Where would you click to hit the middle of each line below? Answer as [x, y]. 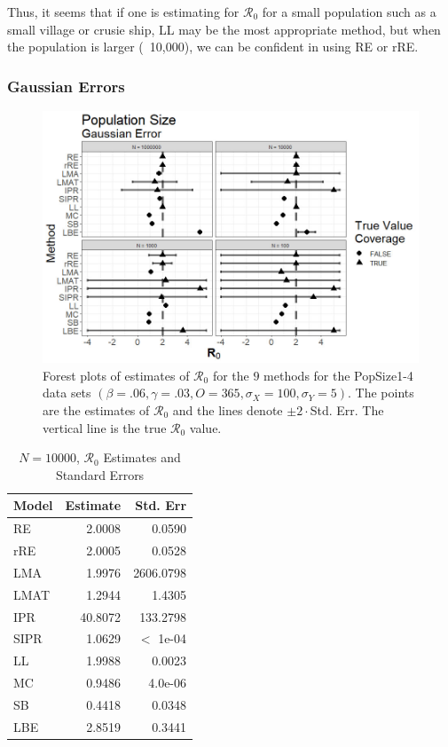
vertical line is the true [105, 427]
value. [205, 427]
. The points [381, 393]
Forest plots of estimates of [116, 375]
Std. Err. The [347, 409]
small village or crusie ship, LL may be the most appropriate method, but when [224, 29]
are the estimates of [96, 409]
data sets [67, 393]
